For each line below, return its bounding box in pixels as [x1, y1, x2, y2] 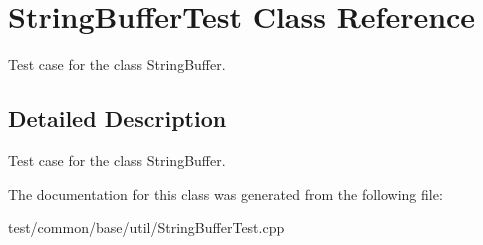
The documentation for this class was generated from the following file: [8, 183, 443, 204]
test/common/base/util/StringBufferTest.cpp [8, 217, 285, 238]
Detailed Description [8, 103, 227, 134]
